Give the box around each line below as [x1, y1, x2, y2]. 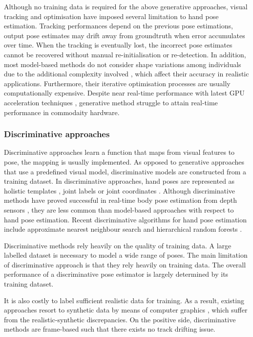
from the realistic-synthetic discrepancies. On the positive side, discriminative [4, 314, 236, 324]
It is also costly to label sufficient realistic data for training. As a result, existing [4, 295, 244, 305]
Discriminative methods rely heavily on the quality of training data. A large [4, 240, 232, 250]
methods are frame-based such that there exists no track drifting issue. [4, 324, 215, 334]
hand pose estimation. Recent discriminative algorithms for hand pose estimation [4, 214, 247, 224]
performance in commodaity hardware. [4, 107, 120, 117]
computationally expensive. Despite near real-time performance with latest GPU [4, 88, 245, 98]
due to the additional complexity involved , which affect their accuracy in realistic [4, 69, 249, 79]
